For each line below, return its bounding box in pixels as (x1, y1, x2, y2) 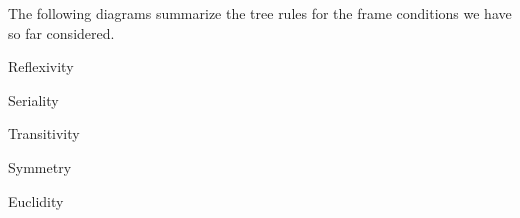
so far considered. (8, 22, 115, 43)
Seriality (8, 89, 59, 110)
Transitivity (8, 123, 80, 144)
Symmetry (8, 156, 72, 177)
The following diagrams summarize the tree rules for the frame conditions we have (8, 3, 512, 23)
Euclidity (8, 190, 64, 211)
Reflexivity (8, 56, 74, 77)
